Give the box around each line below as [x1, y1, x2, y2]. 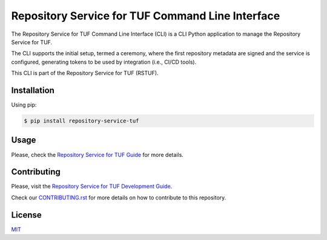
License [11, 210, 42, 220]
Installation [11, 85, 54, 95]
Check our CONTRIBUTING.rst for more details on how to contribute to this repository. [11, 194, 226, 201]
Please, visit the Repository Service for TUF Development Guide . [11, 182, 173, 190]
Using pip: [11, 101, 37, 108]
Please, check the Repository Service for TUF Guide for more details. [11, 151, 184, 158]
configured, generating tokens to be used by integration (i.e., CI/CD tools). [11, 58, 197, 65]
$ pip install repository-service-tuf [24, 118, 139, 124]
